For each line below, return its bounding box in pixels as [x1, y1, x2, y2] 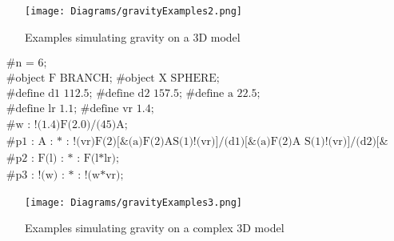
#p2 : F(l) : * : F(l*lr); [6, 153, 119, 165]
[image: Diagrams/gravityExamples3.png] [25, 196, 243, 208]
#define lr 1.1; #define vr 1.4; [6, 103, 154, 115]
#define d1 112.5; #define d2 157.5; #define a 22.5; [6, 88, 261, 100]
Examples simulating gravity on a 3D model [25, 28, 241, 45]
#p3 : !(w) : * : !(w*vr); [6, 170, 124, 182]
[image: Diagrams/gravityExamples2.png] [25, 6, 243, 17]
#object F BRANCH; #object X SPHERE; [6, 73, 220, 85]
